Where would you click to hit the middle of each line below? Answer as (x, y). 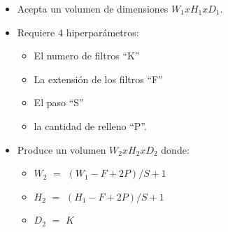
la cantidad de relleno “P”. (90, 125)
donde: (175, 149)
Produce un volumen (62, 149)
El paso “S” (59, 102)
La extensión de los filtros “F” (98, 79)
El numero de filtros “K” (87, 56)
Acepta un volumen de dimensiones (93, 8)
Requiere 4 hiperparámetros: (78, 32)
